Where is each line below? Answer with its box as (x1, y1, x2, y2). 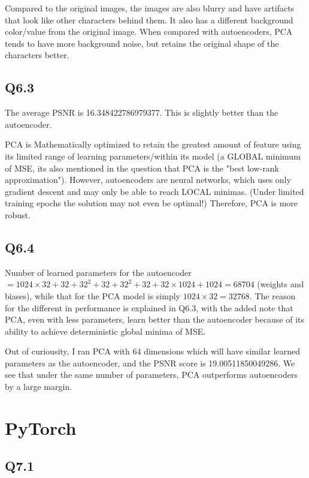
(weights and (257, 278, 304, 290)
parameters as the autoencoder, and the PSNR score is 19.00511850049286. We (5, 356, 295, 369)
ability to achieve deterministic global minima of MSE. (5, 324, 206, 337)
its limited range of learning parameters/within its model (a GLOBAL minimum (5, 149, 301, 162)
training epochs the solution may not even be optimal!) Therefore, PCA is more (5, 197, 298, 209)
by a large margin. (5, 380, 72, 393)
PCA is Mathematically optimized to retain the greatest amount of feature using (5, 138, 301, 151)
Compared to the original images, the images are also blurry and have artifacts (5, 2, 295, 14)
